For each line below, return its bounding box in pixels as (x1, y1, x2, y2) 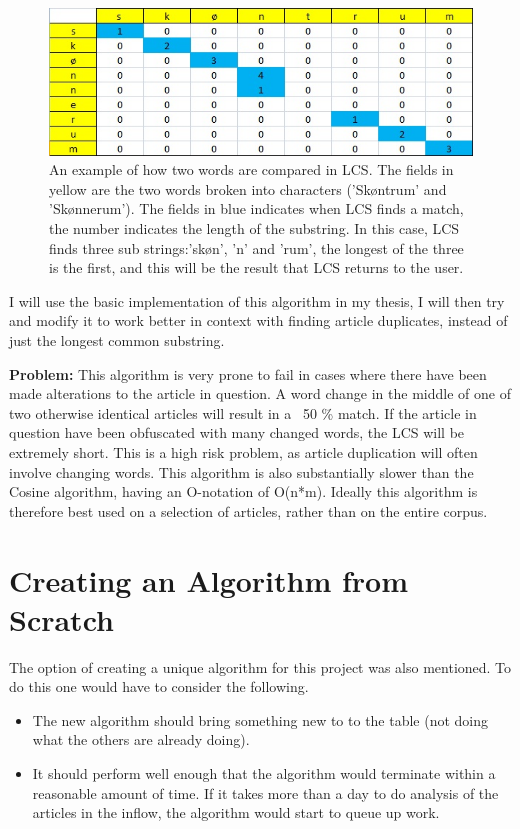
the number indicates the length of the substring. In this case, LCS (49, 218, 460, 239)
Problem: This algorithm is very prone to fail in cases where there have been (9, 363, 487, 384)
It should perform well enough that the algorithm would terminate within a (32, 763, 496, 784)
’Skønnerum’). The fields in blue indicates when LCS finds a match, (49, 198, 464, 219)
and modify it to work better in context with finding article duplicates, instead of (9, 310, 508, 331)
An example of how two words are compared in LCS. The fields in (49, 159, 454, 180)
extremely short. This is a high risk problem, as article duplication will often (9, 442, 478, 462)
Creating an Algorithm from (9, 559, 409, 600)
